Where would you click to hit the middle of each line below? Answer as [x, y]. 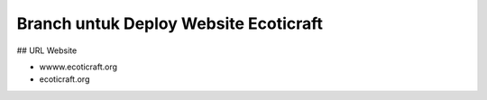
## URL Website [47, 50]
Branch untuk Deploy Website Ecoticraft [170, 23]
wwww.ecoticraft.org [78, 67]
